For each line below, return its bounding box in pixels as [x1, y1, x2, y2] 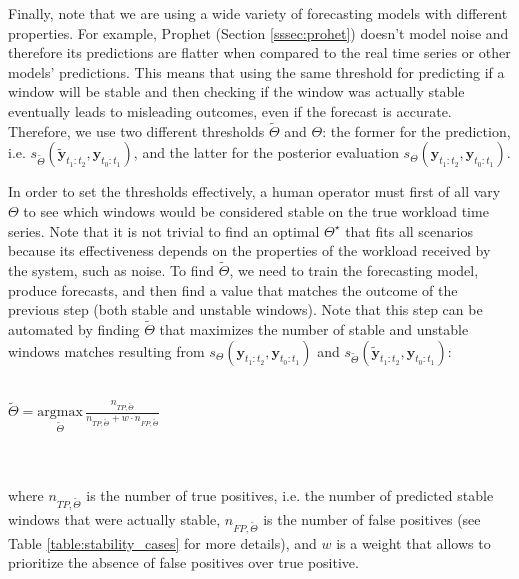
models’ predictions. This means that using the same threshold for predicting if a [8, 61, 505, 82]
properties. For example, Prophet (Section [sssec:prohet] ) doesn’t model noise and [8, 22, 509, 43]
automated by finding [8, 318, 140, 339]
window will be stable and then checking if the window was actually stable [8, 81, 465, 102]
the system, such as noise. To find [8, 259, 215, 280]
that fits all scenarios [345, 220, 473, 241]
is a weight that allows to [336, 532, 491, 553]
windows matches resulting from [8, 340, 205, 361]
